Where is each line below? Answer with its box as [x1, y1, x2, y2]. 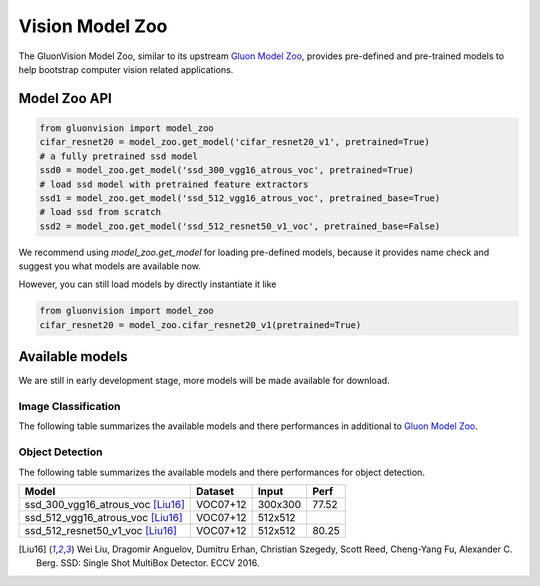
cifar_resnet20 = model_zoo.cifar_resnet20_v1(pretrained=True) [39, 319, 362, 330]
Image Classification [18, 400, 121, 414]
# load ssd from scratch [39, 206, 162, 218]
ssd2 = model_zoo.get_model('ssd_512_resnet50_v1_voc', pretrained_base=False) [39, 220, 441, 232]
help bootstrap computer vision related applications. [18, 63, 234, 75]
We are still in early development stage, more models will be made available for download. [18, 375, 390, 387]
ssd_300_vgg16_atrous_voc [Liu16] [24, 497, 185, 511]
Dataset [196, 484, 235, 498]
